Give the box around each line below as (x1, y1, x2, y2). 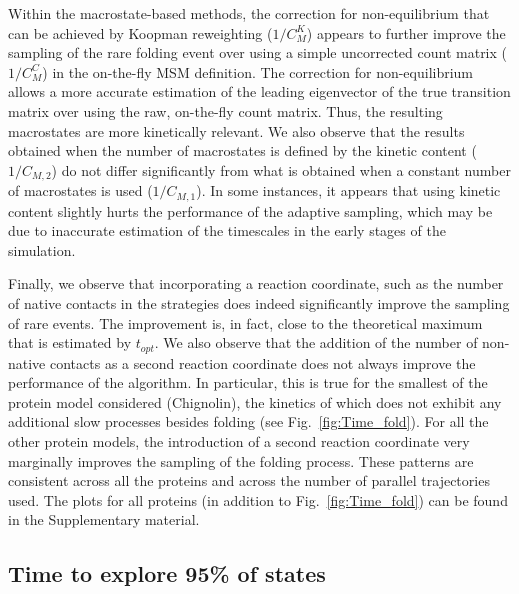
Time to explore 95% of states (8, 558, 326, 589)
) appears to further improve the (306, 22, 506, 43)
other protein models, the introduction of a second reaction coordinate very (8, 431, 470, 452)
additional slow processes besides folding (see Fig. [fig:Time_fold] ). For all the (8, 411, 489, 432)
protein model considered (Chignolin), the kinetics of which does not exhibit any (8, 391, 502, 412)
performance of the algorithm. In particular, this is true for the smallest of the (8, 372, 488, 393)
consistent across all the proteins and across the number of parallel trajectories (8, 470, 490, 491)
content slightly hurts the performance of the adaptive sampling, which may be (8, 200, 493, 221)
